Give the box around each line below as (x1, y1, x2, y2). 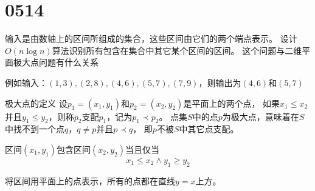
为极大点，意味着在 (222, 110, 299, 122)
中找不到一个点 (5, 122, 64, 135)
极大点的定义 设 (5, 96, 67, 109)
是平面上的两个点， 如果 (183, 96, 280, 109)
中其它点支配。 (179, 122, 239, 135)
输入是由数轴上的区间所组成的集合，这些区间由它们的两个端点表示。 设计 (5, 32, 297, 45)
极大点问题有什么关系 (13, 56, 99, 69)
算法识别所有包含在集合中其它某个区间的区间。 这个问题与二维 (52, 44, 302, 56)
